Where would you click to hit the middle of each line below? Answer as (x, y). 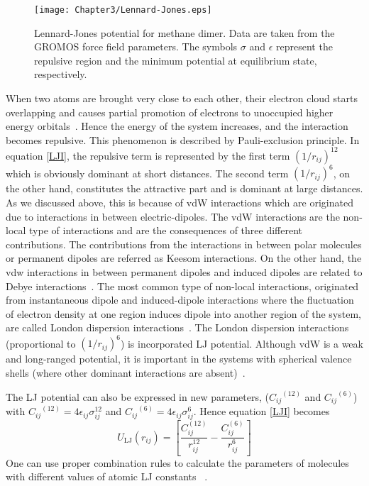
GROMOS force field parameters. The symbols (136, 46)
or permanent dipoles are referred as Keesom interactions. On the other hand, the (184, 258)
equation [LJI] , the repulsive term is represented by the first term (148, 155)
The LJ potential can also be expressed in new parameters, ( (137, 396)
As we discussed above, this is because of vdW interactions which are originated (180, 202)
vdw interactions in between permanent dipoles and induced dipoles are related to (184, 271)
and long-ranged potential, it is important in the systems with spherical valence (179, 359)
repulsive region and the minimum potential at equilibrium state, (176, 60)
